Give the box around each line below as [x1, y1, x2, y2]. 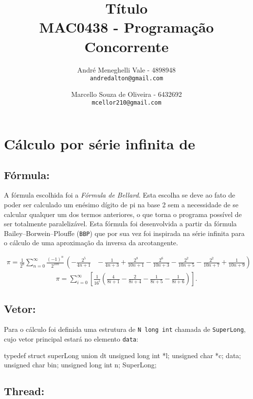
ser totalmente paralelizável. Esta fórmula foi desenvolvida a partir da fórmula [4, 218, 237, 229]
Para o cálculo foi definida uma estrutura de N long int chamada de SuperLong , [4, 324, 246, 334]
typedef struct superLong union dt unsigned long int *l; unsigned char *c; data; [4, 350, 241, 360]
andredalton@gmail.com [90, 75, 163, 82]
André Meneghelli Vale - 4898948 [77, 64, 176, 74]
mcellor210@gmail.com [91, 99, 162, 107]
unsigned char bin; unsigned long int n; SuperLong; [4, 360, 157, 370]
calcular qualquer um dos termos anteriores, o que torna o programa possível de [4, 209, 242, 219]
